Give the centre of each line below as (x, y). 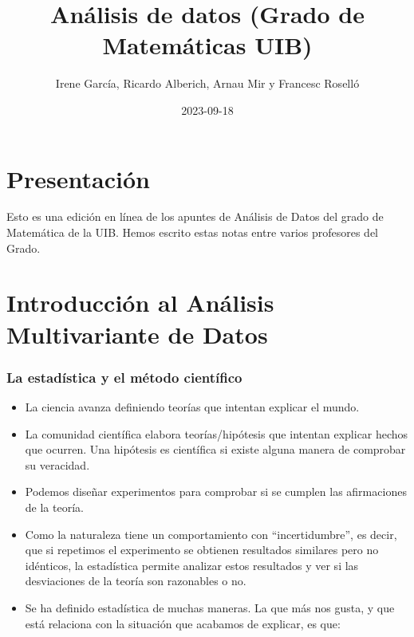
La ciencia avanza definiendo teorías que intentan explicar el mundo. (192, 407)
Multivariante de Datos (137, 334)
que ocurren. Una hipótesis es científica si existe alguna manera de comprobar (215, 449)
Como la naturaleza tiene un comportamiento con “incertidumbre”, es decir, (211, 534)
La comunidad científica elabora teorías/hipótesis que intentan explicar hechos (217, 433)
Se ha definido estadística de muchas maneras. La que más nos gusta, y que (210, 607)
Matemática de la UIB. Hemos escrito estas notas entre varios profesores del (193, 232)
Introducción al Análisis (140, 303)
